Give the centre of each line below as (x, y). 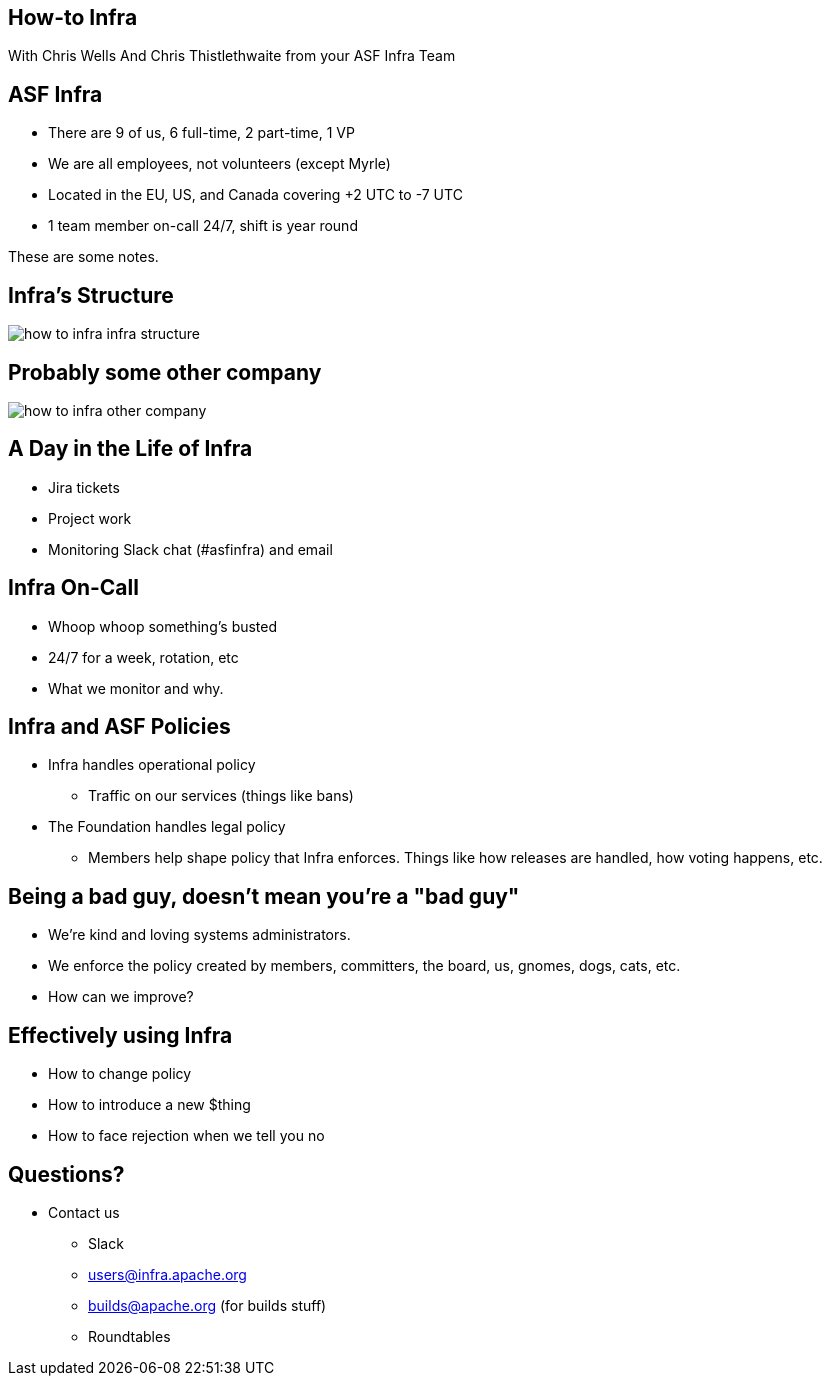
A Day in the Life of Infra (130, 449)
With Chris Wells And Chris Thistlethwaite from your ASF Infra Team (232, 56)
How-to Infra (73, 17)
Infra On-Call (73, 588)
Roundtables (129, 1337)
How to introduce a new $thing (149, 1105)
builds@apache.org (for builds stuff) (207, 1306)
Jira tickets (84, 487)
